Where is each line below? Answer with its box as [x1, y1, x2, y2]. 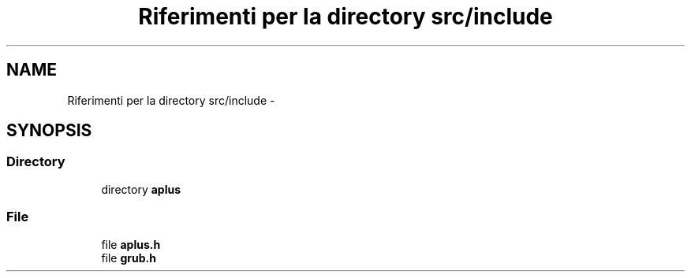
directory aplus [101, 182, 181, 196]
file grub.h [101, 250, 156, 265]
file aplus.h [101, 237, 161, 251]
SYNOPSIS [6, 120, 92, 141]
